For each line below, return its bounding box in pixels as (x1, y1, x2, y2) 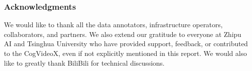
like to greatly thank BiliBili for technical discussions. (4, 57, 165, 68)
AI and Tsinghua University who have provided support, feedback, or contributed (4, 38, 248, 49)
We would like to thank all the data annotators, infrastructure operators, (4, 19, 223, 30)
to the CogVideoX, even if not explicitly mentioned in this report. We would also (4, 48, 247, 58)
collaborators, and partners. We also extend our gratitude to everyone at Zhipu (4, 29, 242, 39)
